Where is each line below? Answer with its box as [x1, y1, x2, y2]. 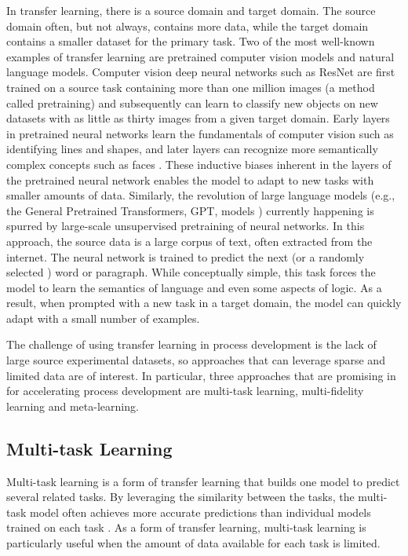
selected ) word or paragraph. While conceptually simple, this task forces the [6, 264, 376, 280]
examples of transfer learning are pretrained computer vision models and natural [6, 48, 395, 64]
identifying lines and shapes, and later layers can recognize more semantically [6, 141, 378, 157]
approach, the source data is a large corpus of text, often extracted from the [6, 232, 373, 249]
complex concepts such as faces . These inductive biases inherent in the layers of [6, 155, 392, 172]
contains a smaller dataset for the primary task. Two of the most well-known [6, 33, 375, 49]
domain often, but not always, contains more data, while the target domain [6, 17, 369, 34]
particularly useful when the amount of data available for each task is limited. [6, 535, 381, 551]
